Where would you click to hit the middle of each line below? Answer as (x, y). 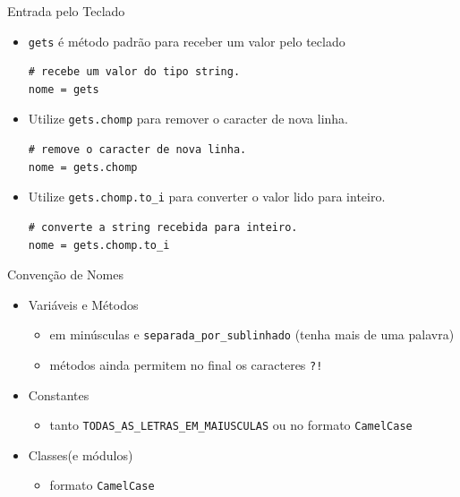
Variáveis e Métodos (83, 304)
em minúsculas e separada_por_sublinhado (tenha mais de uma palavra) (252, 334)
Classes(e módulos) (81, 454)
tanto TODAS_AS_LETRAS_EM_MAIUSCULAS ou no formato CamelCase (231, 425)
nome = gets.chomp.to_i (99, 245)
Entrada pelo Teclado (66, 11)
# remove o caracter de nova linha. (137, 150)
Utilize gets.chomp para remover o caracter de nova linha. (188, 119)
